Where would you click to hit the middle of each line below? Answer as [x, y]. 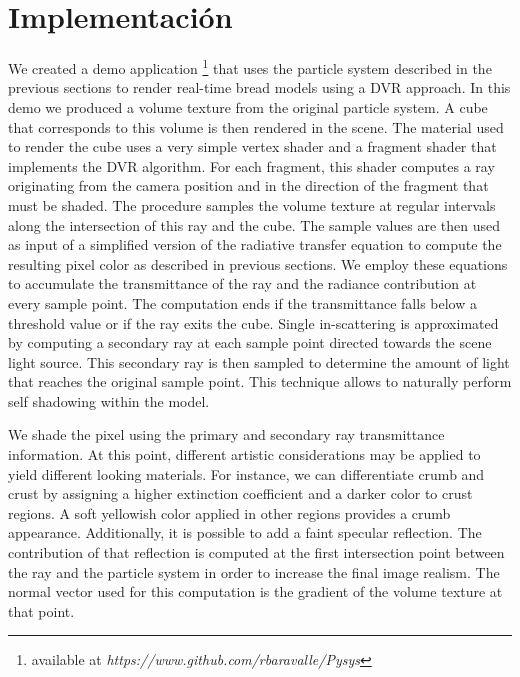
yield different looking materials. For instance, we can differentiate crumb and [246, 473]
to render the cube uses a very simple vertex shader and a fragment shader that [252, 146]
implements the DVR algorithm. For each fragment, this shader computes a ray [251, 165]
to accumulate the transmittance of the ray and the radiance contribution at [242, 283]
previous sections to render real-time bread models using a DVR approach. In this [259, 87]
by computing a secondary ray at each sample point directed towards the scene [250, 342]
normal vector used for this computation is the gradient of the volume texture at [255, 591]
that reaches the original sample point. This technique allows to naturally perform [260, 381]
